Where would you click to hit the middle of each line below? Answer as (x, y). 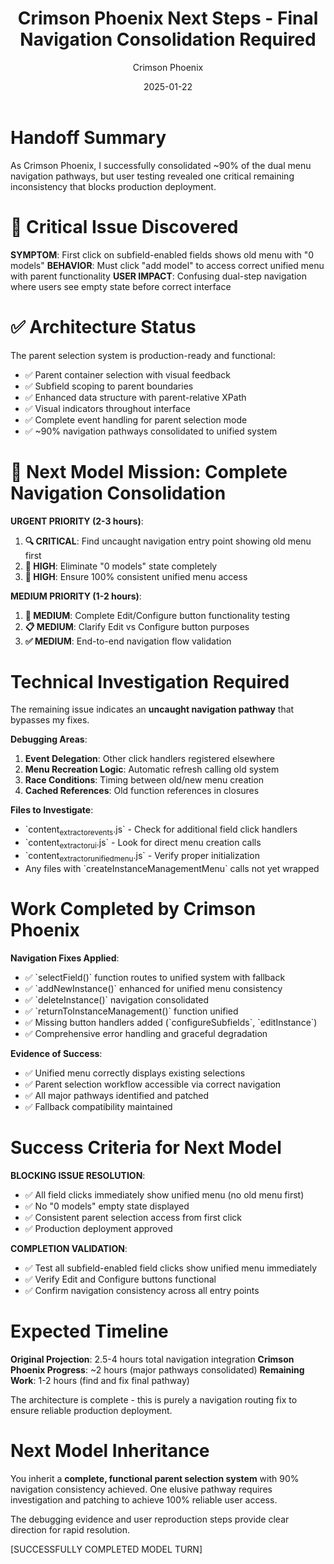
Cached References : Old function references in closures (142, 791)
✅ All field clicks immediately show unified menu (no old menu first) (164, 1194)
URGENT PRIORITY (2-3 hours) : (77, 521)
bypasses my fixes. (50, 720)
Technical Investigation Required (150, 681)
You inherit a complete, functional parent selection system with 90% (155, 1478)
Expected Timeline (89, 1331)
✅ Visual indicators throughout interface (107, 408)
